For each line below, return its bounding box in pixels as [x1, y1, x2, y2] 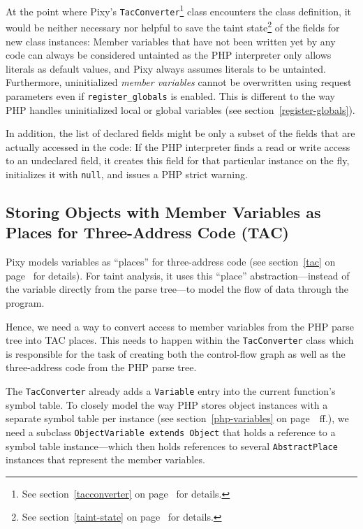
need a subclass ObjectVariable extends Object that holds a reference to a [6, 424, 336, 439]
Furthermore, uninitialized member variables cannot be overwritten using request [6, 75, 352, 89]
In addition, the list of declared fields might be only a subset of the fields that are [6, 126, 355, 140]
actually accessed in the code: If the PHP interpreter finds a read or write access [6, 139, 350, 154]
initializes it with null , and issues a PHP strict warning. [6, 166, 248, 181]
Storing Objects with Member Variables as [6, 201, 321, 223]
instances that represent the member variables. [6, 452, 205, 467]
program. [6, 296, 45, 310]
